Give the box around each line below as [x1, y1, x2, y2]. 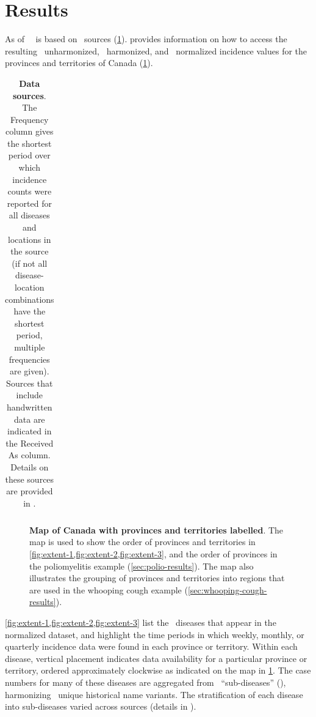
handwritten [6, 400, 52, 413]
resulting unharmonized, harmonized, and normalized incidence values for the [5, 44, 307, 57]
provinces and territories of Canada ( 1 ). [5, 56, 153, 69]
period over [8, 149, 51, 162]
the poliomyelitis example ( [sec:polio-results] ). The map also [29, 559, 254, 572]
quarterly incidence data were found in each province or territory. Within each [5, 640, 298, 653]
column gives [5, 125, 54, 138]
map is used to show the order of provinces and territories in [29, 535, 256, 548]
